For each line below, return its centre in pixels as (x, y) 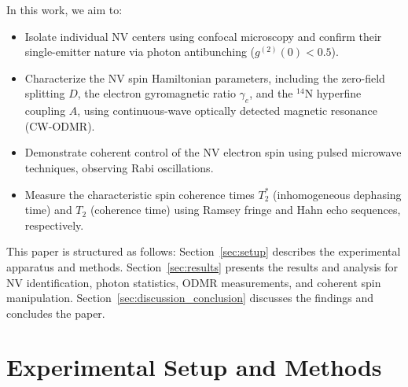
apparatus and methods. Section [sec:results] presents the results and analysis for (202, 266)
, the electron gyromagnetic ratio (156, 93)
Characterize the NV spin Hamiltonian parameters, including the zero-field (205, 77)
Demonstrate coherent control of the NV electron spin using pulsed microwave (213, 152)
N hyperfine (333, 93)
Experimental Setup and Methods (194, 367)
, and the (271, 93)
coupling (45, 111)
